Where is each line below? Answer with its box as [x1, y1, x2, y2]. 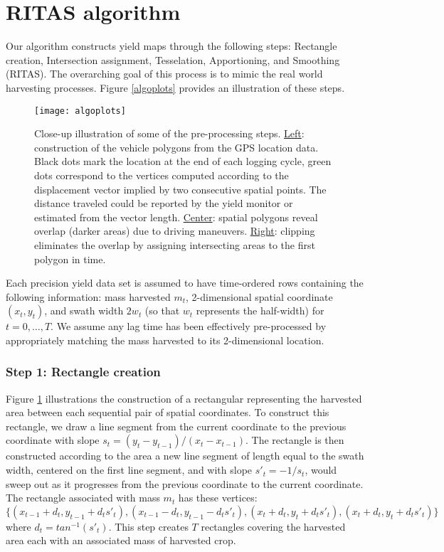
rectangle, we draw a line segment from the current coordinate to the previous [6, 418, 347, 433]
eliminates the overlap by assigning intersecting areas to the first [34, 237, 315, 252]
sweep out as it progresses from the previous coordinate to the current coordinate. [6, 476, 364, 491]
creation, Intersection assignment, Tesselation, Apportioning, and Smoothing [6, 52, 340, 67]
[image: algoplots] [34, 105, 126, 116]
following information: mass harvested [6, 289, 171, 304]
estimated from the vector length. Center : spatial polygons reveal [34, 209, 318, 224]
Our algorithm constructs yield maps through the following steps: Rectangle [6, 38, 337, 53]
